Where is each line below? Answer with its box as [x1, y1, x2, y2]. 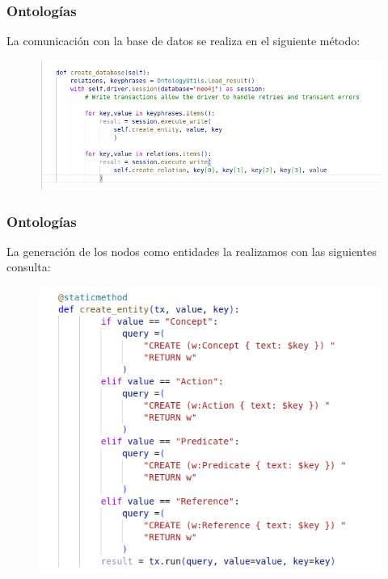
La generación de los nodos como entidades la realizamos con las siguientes [6, 242, 377, 259]
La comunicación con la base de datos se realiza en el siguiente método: [6, 32, 361, 49]
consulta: [6, 258, 51, 275]
